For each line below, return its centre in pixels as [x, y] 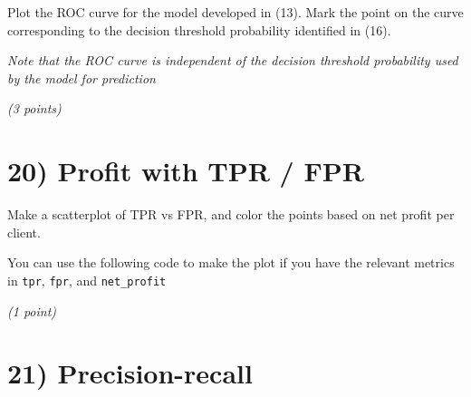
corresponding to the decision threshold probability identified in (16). [199, 29]
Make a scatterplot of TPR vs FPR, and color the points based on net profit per [231, 214]
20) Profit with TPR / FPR [186, 171]
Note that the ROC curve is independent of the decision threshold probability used [233, 60]
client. [24, 232]
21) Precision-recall [130, 373]
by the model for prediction [82, 77]
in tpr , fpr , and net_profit [87, 280]
